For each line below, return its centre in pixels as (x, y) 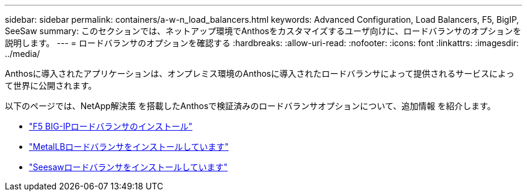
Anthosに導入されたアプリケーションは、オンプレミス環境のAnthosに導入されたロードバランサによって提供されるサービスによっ (260, 73)
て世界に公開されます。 (51, 85)
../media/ (23, 54)
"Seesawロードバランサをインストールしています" (128, 167)
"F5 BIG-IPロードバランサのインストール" (111, 126)
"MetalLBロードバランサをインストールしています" (129, 147)
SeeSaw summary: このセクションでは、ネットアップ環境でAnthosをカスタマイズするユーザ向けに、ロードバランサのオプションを (263, 31)
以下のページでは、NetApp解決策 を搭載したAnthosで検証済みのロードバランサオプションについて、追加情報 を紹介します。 (250, 106)
